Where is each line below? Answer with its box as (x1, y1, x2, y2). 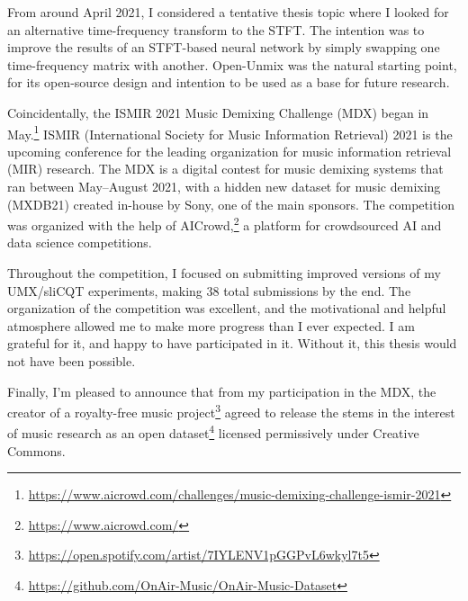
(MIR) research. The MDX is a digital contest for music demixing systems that (7, 159, 444, 178)
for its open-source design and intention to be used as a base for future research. (7, 73, 450, 92)
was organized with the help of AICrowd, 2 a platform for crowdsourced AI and (7, 213, 442, 234)
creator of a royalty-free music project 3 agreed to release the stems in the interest (7, 400, 455, 421)
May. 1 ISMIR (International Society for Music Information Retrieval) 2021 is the (7, 121, 453, 143)
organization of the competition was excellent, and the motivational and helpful (7, 299, 446, 318)
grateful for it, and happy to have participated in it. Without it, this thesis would (7, 334, 457, 353)
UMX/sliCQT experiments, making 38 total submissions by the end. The (7, 281, 411, 300)
